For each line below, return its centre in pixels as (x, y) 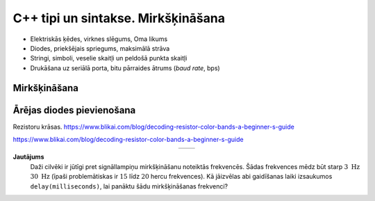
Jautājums (28, 157)
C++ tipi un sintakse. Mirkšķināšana (119, 18)
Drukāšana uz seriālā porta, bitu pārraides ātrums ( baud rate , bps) (125, 68)
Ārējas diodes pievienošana (74, 110)
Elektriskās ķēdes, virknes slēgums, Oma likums (99, 39)
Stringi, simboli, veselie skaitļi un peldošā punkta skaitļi (109, 58)
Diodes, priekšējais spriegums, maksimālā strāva (100, 48)
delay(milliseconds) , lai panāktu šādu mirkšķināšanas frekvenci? (129, 186)
